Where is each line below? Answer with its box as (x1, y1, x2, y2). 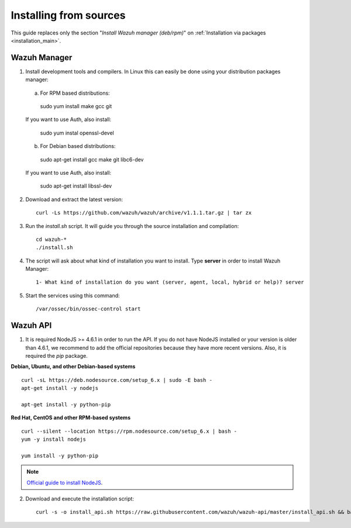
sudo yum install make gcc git (40, 103, 112, 110)
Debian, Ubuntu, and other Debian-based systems (11, 363, 136, 370)
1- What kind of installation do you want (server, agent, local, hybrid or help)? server (36, 279, 304, 286)
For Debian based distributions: (40, 143, 116, 150)
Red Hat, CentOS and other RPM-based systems (11, 414, 131, 421)
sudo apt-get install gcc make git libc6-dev (40, 156, 144, 163)
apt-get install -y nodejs (21, 385, 99, 392)
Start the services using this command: (25, 292, 120, 299)
